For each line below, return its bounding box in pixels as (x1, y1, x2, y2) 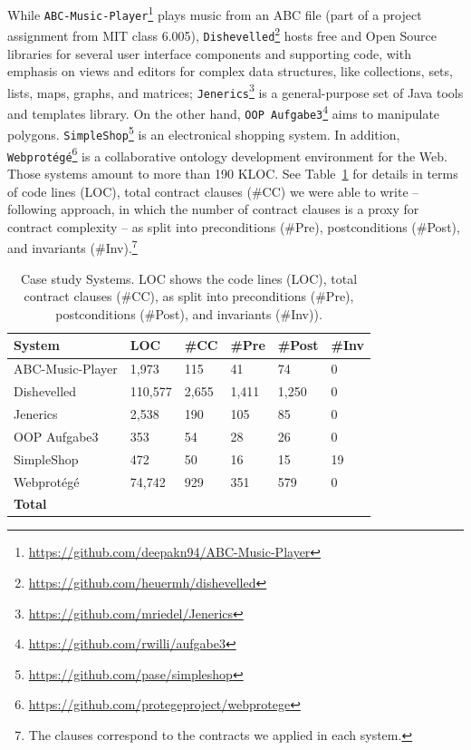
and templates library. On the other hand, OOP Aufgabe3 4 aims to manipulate (7, 102, 440, 122)
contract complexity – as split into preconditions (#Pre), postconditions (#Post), (7, 217, 460, 236)
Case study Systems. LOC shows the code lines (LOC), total (20, 268, 358, 287)
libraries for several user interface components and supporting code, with (7, 44, 411, 63)
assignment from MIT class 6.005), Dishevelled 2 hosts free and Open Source (7, 24, 437, 44)
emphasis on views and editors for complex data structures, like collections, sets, (7, 62, 453, 81)
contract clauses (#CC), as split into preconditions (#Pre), (24, 287, 354, 306)
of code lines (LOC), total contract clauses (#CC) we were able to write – (7, 181, 419, 200)
